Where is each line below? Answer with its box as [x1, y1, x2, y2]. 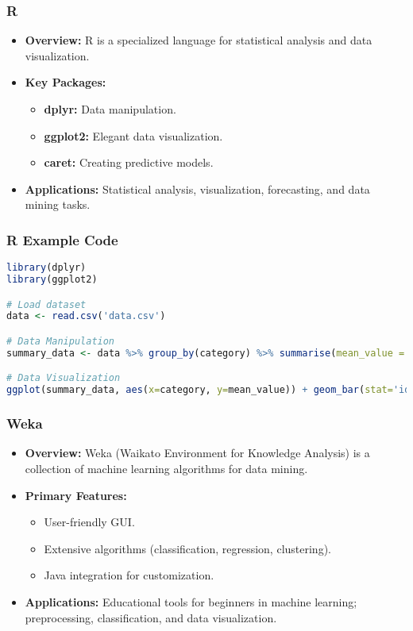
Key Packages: [25, 74, 106, 90]
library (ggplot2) [6, 274, 98, 286]
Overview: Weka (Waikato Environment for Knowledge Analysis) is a [25, 444, 370, 461]
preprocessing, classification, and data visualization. [25, 609, 277, 625]
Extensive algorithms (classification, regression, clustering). [44, 540, 331, 556]
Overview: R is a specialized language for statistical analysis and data [25, 32, 372, 48]
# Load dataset [6, 298, 87, 310]
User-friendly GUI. [44, 514, 135, 530]
